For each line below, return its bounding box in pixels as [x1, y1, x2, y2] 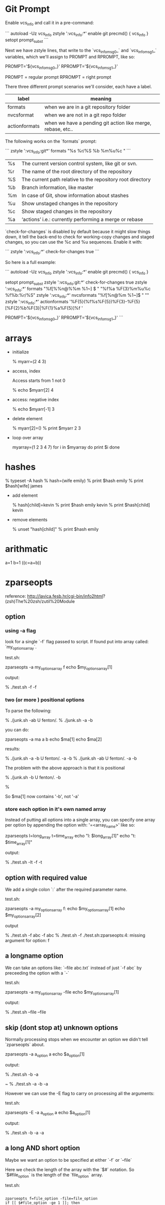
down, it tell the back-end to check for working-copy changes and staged [5, 233, 155, 239]
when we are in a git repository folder [44, 103, 131, 110]
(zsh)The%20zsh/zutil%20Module [5, 599, 75, 604]
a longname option [5, 952, 64, 960]
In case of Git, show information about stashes [21, 192, 129, 199]
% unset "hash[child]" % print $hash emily [12, 526, 99, 532]
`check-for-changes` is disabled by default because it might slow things [5, 229, 151, 234]
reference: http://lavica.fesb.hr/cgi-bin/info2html [5, 593, 103, 599]
